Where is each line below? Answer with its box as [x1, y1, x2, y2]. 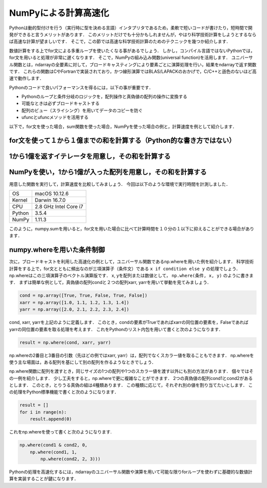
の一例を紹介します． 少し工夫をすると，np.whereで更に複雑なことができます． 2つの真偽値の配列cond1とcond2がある [9, 375, 253, 381]
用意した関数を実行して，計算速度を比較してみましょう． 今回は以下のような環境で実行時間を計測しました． [9, 181, 230, 187]
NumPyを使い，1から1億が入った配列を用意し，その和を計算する [9, 168, 207, 176]
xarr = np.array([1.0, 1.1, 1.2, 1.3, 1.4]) [19, 300, 130, 305]
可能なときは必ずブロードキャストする [21, 101, 100, 107]
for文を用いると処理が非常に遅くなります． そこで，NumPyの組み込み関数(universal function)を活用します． [9, 54, 230, 60]
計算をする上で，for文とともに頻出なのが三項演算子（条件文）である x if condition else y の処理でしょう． [9, 266, 241, 271]
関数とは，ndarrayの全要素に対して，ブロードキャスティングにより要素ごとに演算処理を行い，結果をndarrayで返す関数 [13, 61, 257, 67]
